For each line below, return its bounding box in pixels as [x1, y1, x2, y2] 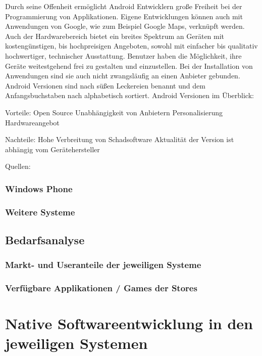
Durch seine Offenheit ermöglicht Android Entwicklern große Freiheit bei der [5, 1, 242, 11]
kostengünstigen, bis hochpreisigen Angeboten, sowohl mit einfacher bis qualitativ [5, 40, 258, 51]
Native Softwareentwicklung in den [5, 313, 253, 334]
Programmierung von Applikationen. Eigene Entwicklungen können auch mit [5, 11, 243, 21]
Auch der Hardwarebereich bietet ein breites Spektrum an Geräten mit [5, 30, 225, 41]
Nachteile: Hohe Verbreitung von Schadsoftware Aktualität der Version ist [5, 134, 234, 145]
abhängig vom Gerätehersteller [5, 144, 100, 154]
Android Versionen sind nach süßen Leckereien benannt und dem [5, 80, 205, 91]
